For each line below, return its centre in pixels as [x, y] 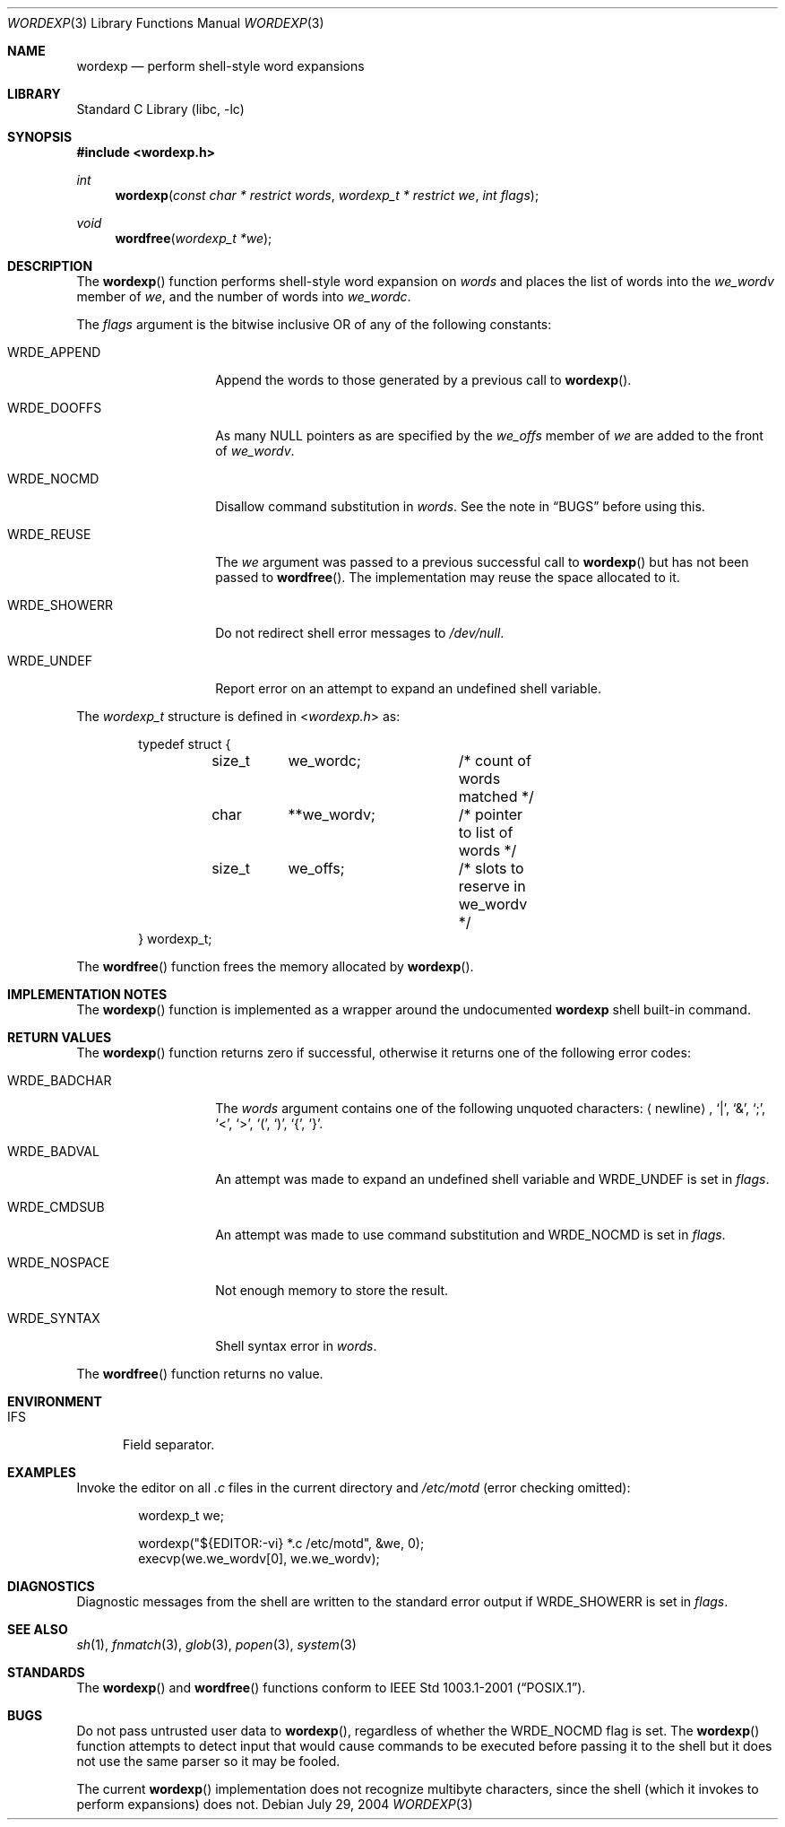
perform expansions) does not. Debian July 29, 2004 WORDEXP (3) [275, 1804]
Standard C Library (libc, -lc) [160, 109]
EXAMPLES [42, 1472]
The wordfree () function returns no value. [200, 1374]
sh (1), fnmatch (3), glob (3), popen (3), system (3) [216, 1644]
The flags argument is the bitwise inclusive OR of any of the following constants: [314, 324]
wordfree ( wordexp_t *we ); [194, 238]
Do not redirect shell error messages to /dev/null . [360, 633]
